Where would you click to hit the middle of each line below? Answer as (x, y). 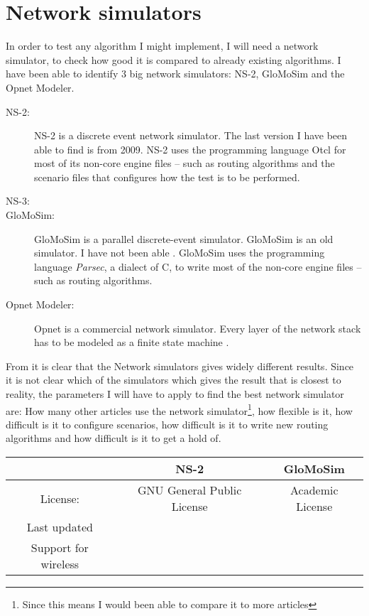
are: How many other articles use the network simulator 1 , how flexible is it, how (179, 409)
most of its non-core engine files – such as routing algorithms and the (184, 163)
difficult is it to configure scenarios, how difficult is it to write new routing (167, 424)
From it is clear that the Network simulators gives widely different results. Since (180, 366)
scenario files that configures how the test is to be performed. (167, 177)
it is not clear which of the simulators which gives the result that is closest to (174, 380)
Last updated (60, 527)
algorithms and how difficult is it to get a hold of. (114, 438)
